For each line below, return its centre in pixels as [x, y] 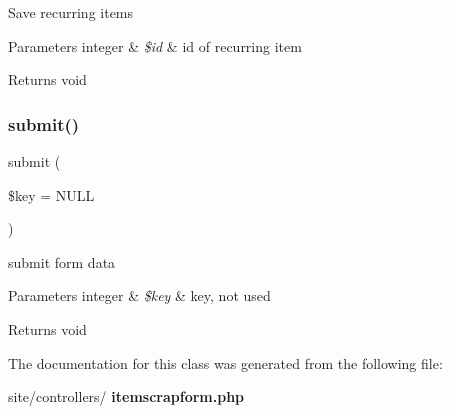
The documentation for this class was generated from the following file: [225, 362]
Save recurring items [71, 12]
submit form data [62, 261]
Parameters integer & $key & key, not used [139, 295]
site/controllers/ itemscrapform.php [126, 396]
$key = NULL [51, 194]
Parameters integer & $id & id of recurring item [155, 45]
